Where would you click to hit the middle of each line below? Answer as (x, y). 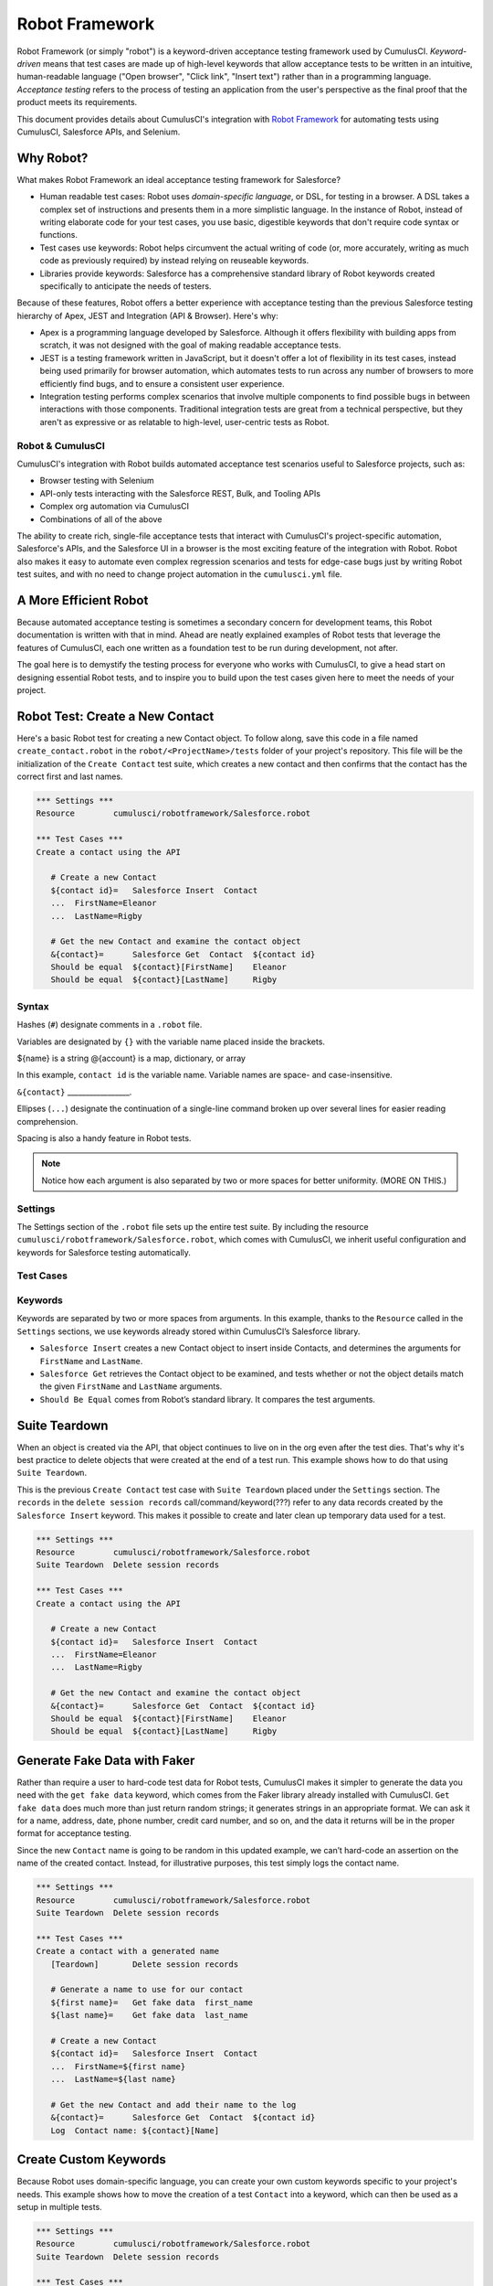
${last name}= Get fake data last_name (149, 2015)
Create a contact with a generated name (127, 1951)
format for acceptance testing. (74, 1833)
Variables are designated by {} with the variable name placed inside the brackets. (171, 1042)
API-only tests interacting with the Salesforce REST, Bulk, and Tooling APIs (180, 493)
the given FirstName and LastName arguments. (131, 1386)
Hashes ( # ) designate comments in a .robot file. (110, 1025)
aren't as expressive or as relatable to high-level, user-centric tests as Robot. (184, 422)
